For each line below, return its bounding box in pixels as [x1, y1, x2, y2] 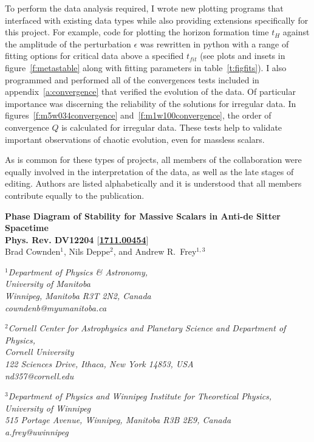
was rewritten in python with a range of [140, 37, 289, 50]
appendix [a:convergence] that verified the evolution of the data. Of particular [5, 85, 296, 98]
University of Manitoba [5, 277, 90, 290]
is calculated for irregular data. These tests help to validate [61, 120, 282, 133]
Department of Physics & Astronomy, [8, 265, 148, 278]
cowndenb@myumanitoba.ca [5, 301, 107, 314]
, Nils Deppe [63, 245, 111, 258]
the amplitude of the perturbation [5, 37, 131, 50]
